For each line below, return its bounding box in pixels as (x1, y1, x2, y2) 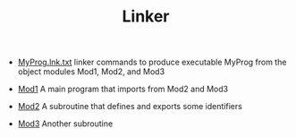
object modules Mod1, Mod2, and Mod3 (17, 66, 165, 77)
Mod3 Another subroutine (17, 118, 114, 129)
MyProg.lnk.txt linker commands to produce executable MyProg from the (17, 56, 287, 68)
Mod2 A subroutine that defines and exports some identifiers (17, 101, 243, 112)
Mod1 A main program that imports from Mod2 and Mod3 (17, 83, 229, 95)
